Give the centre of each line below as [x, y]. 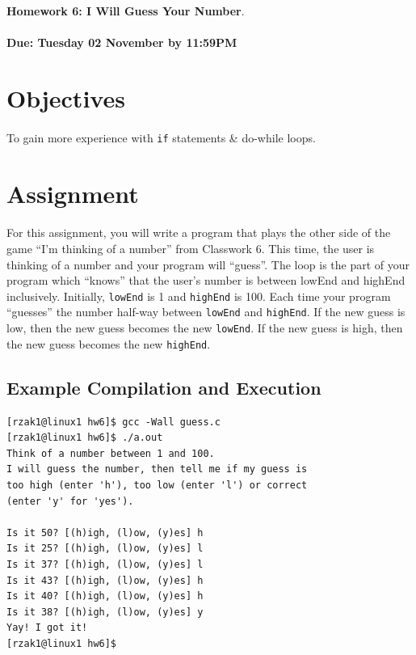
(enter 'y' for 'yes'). [70, 501]
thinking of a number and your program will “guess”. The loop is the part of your [208, 264]
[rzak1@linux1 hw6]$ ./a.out [85, 438]
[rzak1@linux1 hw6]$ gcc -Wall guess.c [113, 422]
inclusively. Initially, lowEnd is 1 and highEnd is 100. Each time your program [199, 296]
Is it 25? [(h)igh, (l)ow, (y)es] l [105, 549]
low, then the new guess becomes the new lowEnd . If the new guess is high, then [205, 328]
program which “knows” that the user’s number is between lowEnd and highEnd [206, 280]
